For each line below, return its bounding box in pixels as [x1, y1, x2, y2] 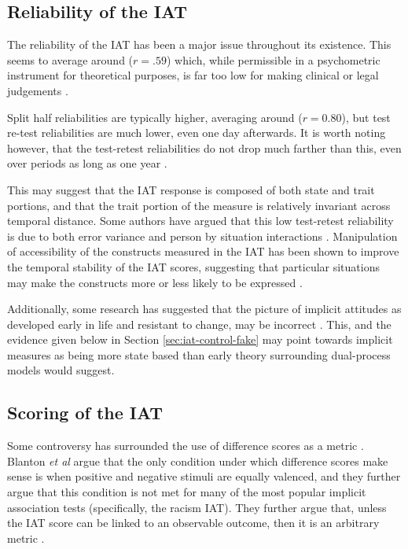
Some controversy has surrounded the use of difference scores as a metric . [7, 437, 364, 454]
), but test [341, 109, 391, 125]
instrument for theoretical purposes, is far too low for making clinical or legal [7, 67, 379, 83]
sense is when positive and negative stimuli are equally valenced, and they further [7, 468, 401, 485]
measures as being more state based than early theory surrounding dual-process [7, 346, 391, 363]
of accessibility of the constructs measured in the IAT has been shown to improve [7, 243, 399, 260]
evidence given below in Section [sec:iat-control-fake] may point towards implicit [7, 331, 393, 348]
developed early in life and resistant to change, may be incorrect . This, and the [7, 315, 391, 332]
